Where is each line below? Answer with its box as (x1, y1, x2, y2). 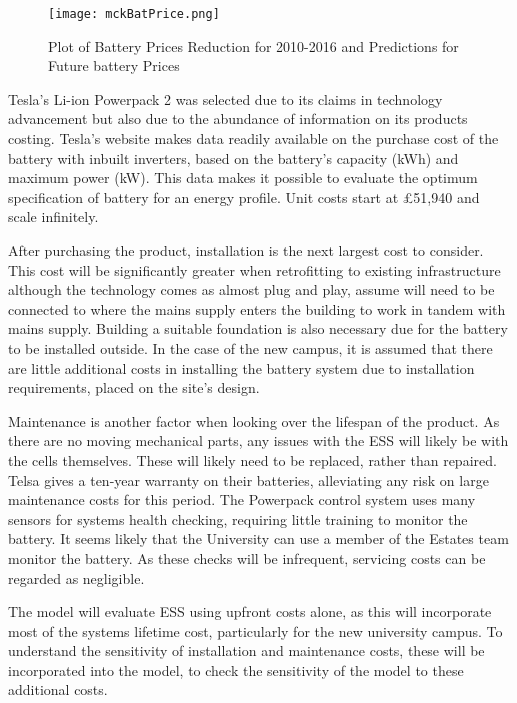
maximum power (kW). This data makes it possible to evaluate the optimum (8, 167, 478, 188)
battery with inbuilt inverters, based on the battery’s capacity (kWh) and (8, 147, 459, 168)
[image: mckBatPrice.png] (48, 7, 220, 21)
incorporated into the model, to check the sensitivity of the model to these (8, 659, 464, 680)
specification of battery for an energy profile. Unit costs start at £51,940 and (8, 186, 480, 207)
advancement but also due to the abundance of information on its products (8, 108, 468, 129)
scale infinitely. (8, 206, 99, 227)
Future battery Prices (48, 55, 180, 76)
